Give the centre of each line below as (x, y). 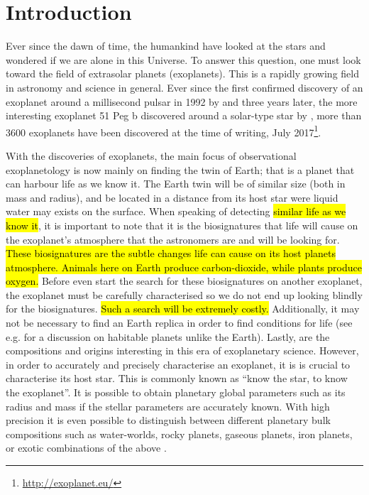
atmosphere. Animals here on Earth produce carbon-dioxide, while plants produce (184, 267)
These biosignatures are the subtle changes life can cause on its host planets (171, 253)
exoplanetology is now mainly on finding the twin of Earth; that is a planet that (180, 169)
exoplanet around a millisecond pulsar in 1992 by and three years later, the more (182, 101)
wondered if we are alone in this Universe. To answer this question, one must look (183, 59)
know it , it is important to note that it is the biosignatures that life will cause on (182, 225)
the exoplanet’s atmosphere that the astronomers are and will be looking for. (173, 239)
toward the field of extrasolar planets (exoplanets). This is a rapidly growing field (182, 74)
